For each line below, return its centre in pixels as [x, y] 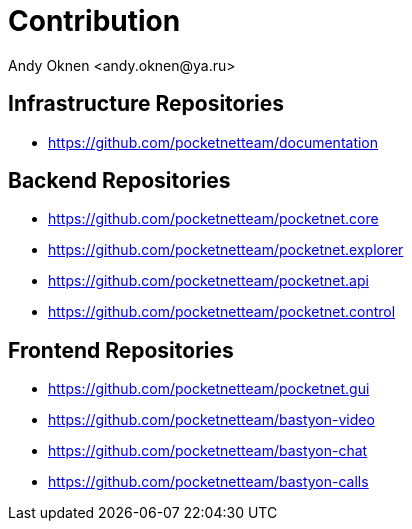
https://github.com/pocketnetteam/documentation [213, 142]
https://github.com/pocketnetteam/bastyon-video [211, 420]
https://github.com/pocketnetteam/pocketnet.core [213, 219]
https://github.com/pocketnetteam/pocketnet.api [208, 281]
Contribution [94, 21]
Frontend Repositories [121, 350]
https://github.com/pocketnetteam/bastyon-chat [208, 451]
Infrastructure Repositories [146, 104]
